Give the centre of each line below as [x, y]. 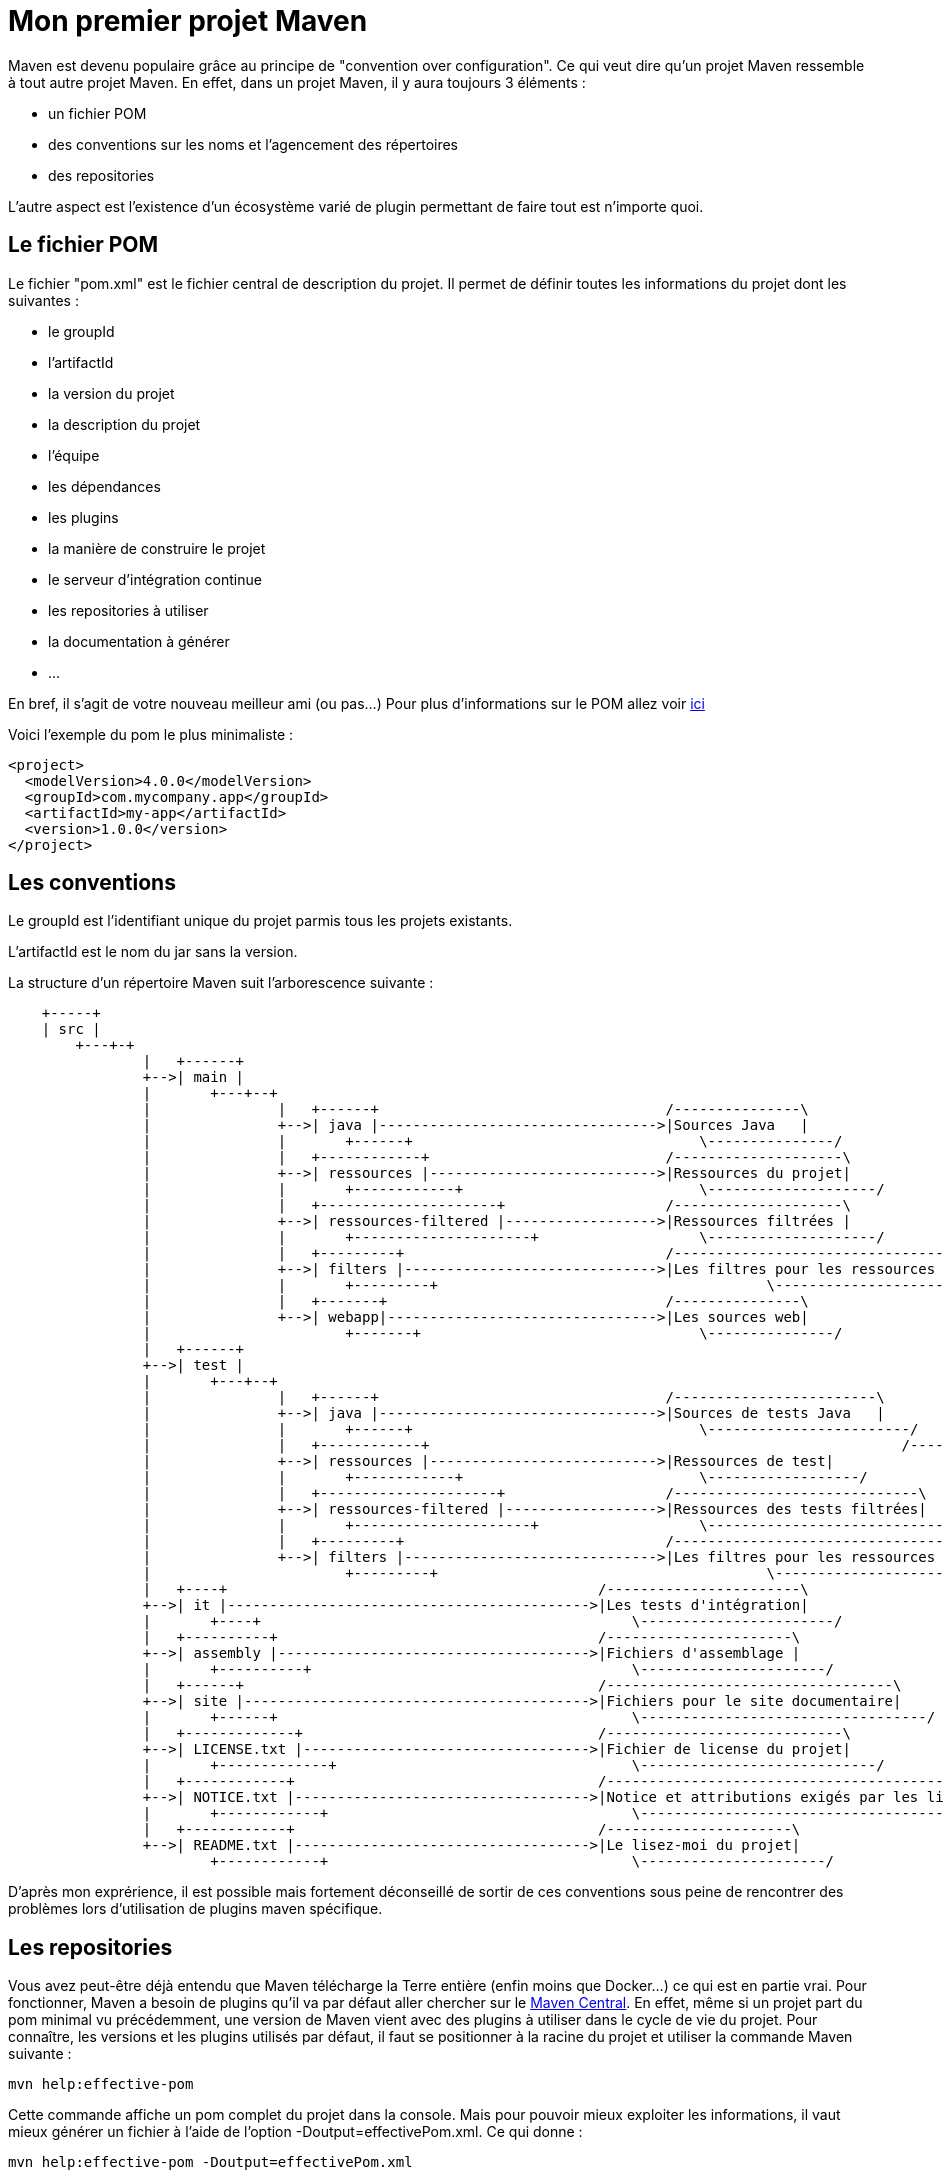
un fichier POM [97, 113]
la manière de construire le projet [157, 548]
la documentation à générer [139, 641]
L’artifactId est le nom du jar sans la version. [153, 952]
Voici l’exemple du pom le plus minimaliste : [151, 734]
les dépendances [104, 486]
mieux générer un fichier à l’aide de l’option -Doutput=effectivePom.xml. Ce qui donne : [295, 2132]
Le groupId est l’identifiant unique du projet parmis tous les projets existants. [260, 921]
